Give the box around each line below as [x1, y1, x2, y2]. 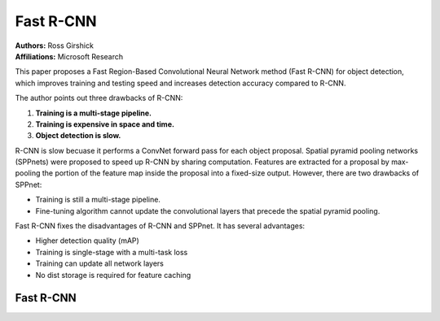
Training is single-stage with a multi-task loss [35, 247, 188, 257]
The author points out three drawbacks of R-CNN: [15, 93, 183, 103]
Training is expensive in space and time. [35, 119, 175, 129]
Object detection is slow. [35, 131, 121, 141]
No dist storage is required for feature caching [35, 270, 191, 280]
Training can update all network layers [35, 258, 165, 268]
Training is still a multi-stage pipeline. [35, 195, 161, 205]
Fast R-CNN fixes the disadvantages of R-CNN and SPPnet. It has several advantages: [15, 221, 306, 231]
